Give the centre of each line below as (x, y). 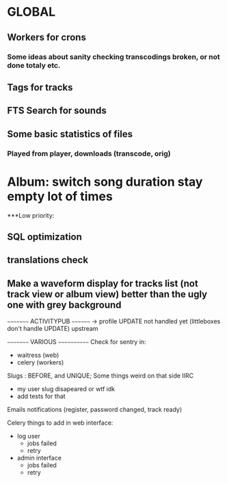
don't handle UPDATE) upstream (53, 329)
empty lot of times (60, 196)
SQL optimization (44, 237)
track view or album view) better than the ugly (107, 294)
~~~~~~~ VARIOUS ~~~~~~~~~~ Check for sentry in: (77, 342)
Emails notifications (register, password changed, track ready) (95, 410)
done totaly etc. (34, 65)
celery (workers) (40, 362)
